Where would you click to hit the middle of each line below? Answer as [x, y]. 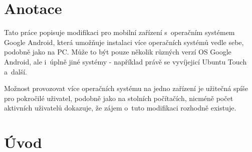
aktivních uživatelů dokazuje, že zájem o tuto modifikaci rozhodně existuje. [120, 108]
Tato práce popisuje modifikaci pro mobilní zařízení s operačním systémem [119, 32]
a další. [16, 71]
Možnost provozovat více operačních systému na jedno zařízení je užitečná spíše [126, 88]
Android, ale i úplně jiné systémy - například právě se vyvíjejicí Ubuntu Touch [125, 61]
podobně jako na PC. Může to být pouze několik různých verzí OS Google [118, 52]
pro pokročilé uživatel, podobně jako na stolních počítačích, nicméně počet [119, 98]
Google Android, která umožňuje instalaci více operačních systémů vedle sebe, [124, 42]
